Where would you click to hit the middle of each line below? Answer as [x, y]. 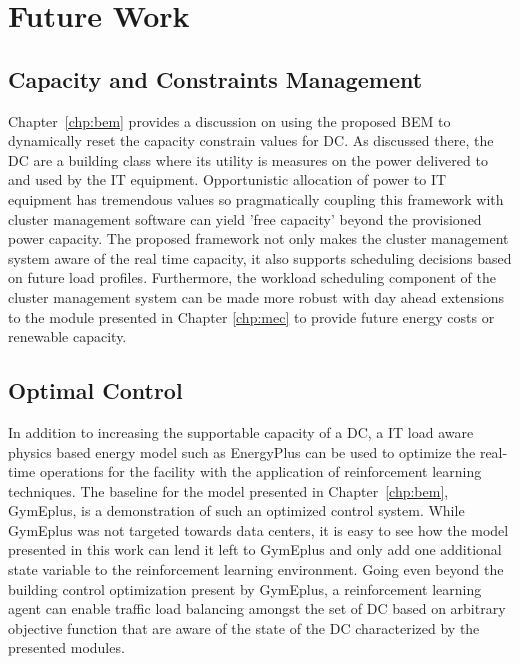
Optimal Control [95, 390]
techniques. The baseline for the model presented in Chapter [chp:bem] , [228, 490]
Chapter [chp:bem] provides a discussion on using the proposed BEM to [229, 120]
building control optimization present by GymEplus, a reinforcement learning [245, 588]
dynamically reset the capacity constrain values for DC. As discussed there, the [251, 140]
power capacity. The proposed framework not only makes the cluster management [258, 238]
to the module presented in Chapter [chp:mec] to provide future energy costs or [251, 316]
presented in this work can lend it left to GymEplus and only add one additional [255, 549]
